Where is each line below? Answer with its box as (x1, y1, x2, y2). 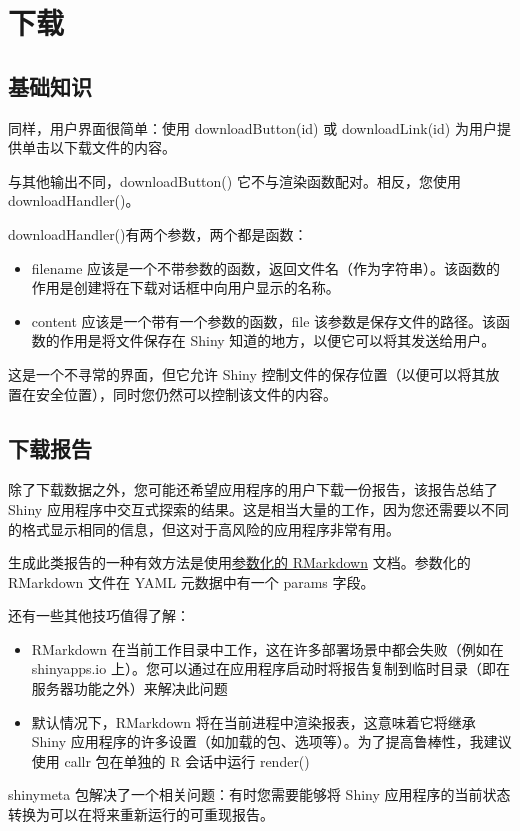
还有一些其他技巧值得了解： (8, 605, 190, 626)
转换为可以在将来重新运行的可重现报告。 (8, 804, 274, 825)
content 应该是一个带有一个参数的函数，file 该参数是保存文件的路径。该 (31, 310, 497, 331)
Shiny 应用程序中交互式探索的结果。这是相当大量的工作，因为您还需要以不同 (8, 498, 509, 519)
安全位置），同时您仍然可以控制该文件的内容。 (35, 383, 337, 404)
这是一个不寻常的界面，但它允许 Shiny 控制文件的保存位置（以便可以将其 (8, 363, 486, 384)
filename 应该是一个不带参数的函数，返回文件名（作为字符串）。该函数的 (31, 257, 501, 278)
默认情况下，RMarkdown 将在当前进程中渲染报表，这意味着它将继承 (31, 711, 476, 732)
